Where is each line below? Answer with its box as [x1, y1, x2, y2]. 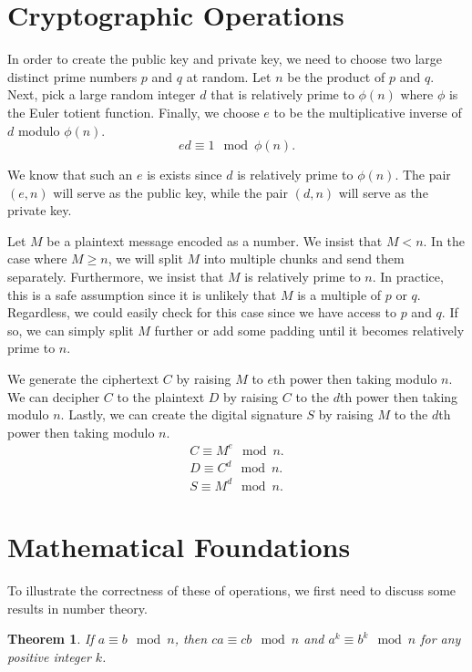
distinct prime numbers [7, 67, 138, 86]
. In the [423, 231, 466, 250]
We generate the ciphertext [7, 369, 159, 388]
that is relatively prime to [210, 85, 354, 104]
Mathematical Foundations [7, 528, 351, 565]
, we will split [108, 249, 183, 268]
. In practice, [372, 267, 444, 286]
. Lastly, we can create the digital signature [60, 405, 303, 424]
